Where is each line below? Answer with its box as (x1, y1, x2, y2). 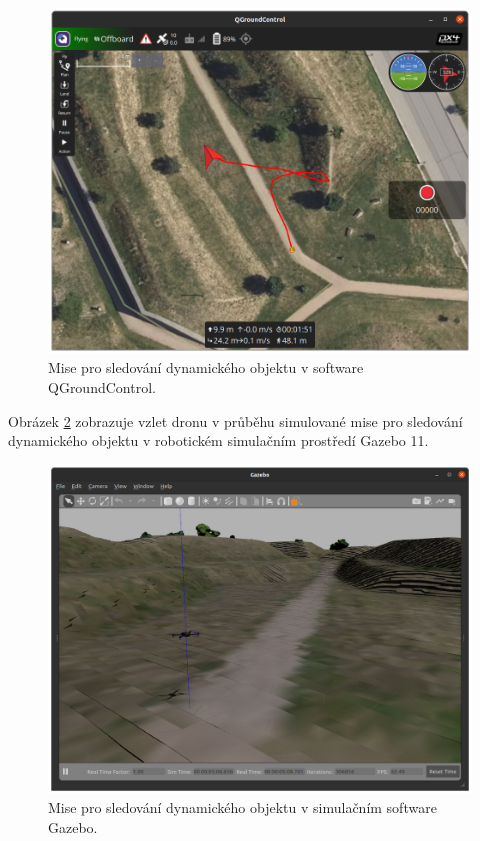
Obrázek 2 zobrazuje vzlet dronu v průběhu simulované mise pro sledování (8, 410, 463, 431)
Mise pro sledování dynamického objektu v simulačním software (48, 797, 437, 818)
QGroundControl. (48, 377, 156, 398)
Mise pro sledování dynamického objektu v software (48, 357, 364, 378)
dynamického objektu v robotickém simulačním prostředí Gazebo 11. (8, 430, 429, 451)
